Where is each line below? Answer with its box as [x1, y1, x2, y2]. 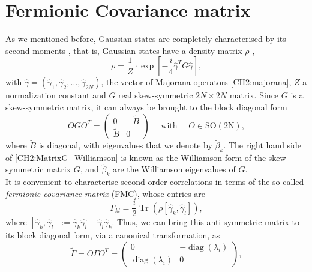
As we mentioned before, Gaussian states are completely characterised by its [5, 32, 286, 45]
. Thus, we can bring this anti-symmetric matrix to [112, 216, 300, 228]
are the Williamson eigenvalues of [113, 163, 236, 175]
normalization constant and [5, 89, 106, 101]
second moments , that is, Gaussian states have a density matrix [5, 44, 242, 56]
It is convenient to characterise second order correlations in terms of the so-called [5, 175, 304, 188]
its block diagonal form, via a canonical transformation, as [5, 229, 220, 241]
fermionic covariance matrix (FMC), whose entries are [5, 187, 206, 199]
